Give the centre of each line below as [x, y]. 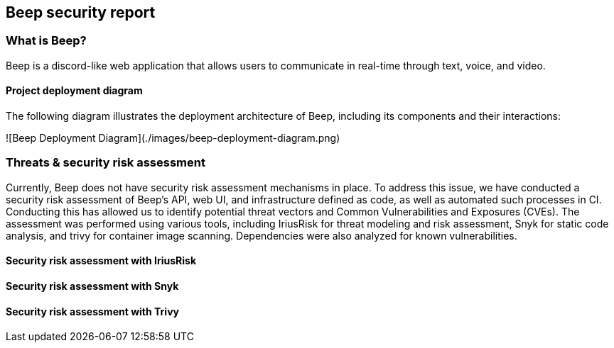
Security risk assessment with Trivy [92, 311]
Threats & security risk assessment [106, 163]
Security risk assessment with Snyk [92, 286]
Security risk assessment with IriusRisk [101, 261]
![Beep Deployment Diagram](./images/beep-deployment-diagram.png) [173, 138]
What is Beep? [46, 41]
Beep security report [81, 12]
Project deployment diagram [74, 91]
